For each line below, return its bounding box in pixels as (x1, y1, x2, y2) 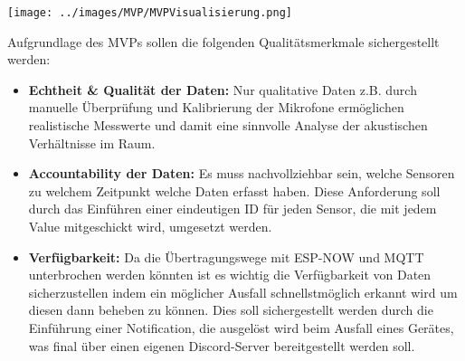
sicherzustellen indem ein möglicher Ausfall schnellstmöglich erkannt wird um (28, 282, 458, 301)
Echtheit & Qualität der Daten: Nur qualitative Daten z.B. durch (28, 80, 417, 99)
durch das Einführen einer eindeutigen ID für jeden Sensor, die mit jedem (28, 199, 437, 218)
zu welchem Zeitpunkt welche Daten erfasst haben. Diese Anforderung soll (28, 181, 441, 200)
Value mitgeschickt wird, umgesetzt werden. (28, 217, 272, 235)
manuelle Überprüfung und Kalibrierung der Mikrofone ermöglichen (28, 98, 404, 117)
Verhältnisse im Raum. (28, 133, 156, 152)
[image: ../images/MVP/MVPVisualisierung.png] (7, 6, 292, 19)
